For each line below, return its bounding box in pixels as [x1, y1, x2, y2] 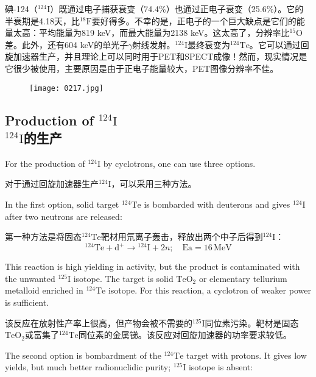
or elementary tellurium [198, 272, 287, 284]
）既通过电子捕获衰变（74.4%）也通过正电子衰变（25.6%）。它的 [50, 2, 304, 15]
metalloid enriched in [5, 284, 83, 297]
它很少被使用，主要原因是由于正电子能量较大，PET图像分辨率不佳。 [5, 62, 279, 74]
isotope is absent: [188, 361, 253, 373]
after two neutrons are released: [5, 210, 122, 222]
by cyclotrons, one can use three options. [103, 157, 256, 169]
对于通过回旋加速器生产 [5, 177, 99, 190]
